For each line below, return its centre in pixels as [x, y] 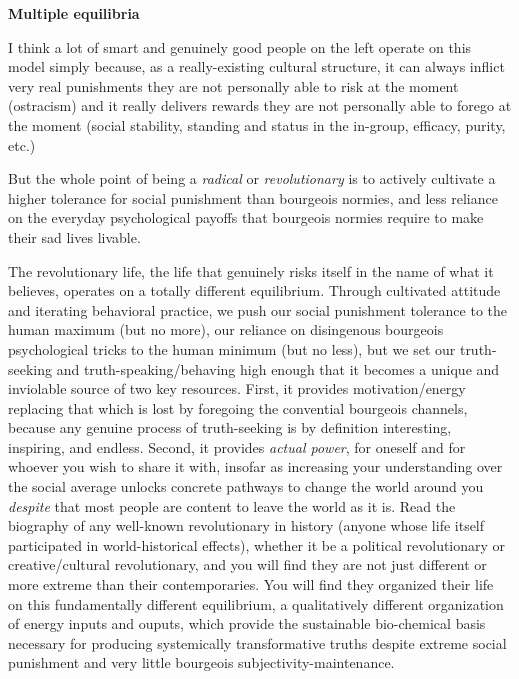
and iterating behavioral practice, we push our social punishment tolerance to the [257, 309]
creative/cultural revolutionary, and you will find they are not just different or [247, 564]
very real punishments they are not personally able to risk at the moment [233, 85]
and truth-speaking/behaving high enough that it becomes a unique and [278, 368]
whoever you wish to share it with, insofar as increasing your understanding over [255, 466]
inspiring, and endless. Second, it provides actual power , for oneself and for [237, 446]
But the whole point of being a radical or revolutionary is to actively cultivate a [252, 178]
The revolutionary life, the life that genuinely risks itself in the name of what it [251, 270]
